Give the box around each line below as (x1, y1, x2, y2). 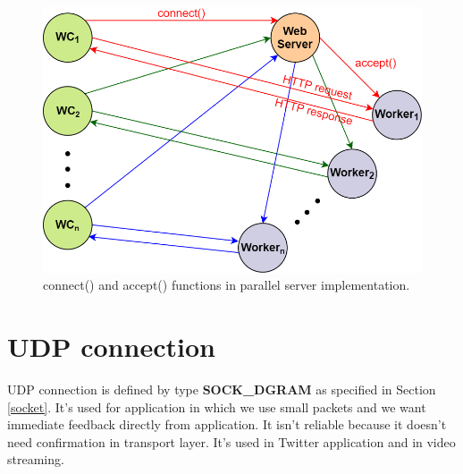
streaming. (7, 450, 64, 469)
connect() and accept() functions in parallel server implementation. (43, 275, 410, 294)
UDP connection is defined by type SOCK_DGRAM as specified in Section (7, 380, 436, 398)
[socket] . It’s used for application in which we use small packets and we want (7, 397, 426, 416)
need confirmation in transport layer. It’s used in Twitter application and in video (7, 432, 456, 451)
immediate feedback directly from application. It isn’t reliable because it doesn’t (7, 415, 447, 434)
